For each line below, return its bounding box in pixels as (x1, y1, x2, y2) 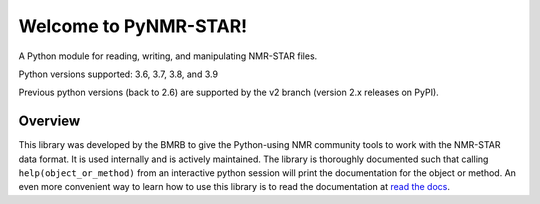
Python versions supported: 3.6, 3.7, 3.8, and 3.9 (18, 68, 219, 80)
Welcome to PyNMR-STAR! (18, 15, 248, 37)
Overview (18, 113, 81, 130)
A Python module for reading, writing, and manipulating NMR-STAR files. (18, 50, 318, 62)
